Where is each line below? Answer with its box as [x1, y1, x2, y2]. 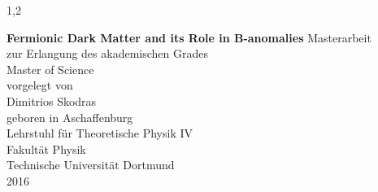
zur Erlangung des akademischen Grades [7, 45, 208, 62]
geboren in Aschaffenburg [7, 108, 133, 125]
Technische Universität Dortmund [7, 156, 175, 173]
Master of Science [7, 60, 94, 77]
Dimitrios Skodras [7, 92, 97, 109]
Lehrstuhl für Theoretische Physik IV [7, 124, 193, 142]
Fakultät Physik [7, 140, 86, 157]
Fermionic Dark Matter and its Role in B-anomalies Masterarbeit [7, 28, 371, 46]
